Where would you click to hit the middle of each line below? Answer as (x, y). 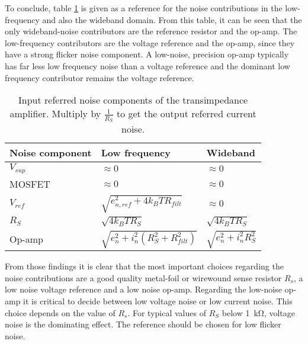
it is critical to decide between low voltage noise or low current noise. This (158, 301)
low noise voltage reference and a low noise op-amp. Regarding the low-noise (143, 289)
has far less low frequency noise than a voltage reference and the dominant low (147, 65)
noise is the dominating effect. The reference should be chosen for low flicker (143, 324)
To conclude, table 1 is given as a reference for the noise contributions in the (144, 8)
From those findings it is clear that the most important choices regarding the (144, 266)
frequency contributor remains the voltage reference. (100, 77)
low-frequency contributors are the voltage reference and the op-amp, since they (150, 42)
